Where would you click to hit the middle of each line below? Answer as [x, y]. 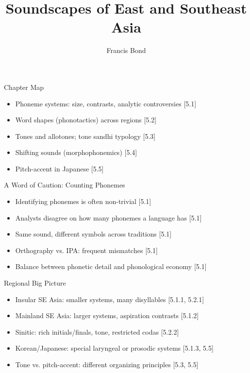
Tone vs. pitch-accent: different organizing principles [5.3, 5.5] [107, 364]
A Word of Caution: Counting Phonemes [65, 185]
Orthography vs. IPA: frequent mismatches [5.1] [86, 250]
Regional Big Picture [35, 283]
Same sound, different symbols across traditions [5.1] [93, 234]
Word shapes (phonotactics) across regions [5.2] [86, 120]
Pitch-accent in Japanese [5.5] [59, 168]
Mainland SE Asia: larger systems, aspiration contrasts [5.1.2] [107, 315]
